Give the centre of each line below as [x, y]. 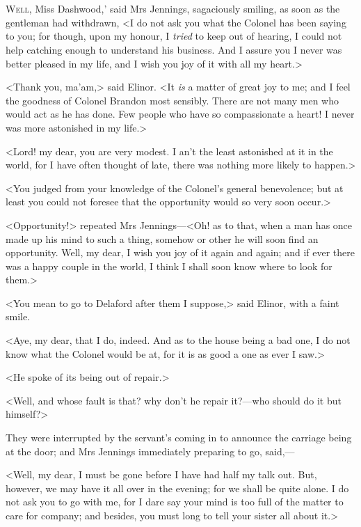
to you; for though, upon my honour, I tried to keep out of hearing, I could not [174, 36]
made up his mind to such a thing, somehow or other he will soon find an [162, 238]
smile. [18, 316]
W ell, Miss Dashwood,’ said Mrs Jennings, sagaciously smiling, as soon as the [173, 9]
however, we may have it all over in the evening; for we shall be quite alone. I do [177, 488]
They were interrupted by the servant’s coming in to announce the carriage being [179, 438]
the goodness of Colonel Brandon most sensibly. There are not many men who [173, 100]
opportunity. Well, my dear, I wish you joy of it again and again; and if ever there [180, 252]
